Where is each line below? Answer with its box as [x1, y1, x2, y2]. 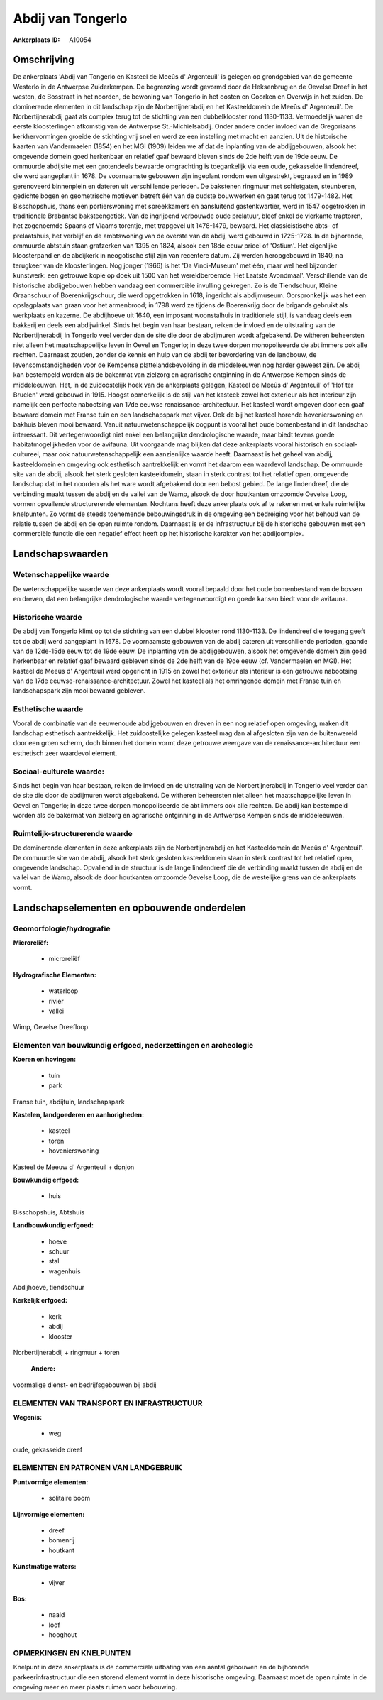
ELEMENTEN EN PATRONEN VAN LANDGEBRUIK [13, 1463, 182, 1473]
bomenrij [48, 1536, 74, 1545]
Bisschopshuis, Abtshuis [13, 1207, 85, 1217]
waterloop [48, 987, 79, 995]
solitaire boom [48, 1494, 91, 1503]
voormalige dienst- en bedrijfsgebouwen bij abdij [13, 1381, 157, 1389]
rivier [48, 997, 64, 1005]
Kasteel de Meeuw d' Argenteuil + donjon [13, 1163, 135, 1171]
